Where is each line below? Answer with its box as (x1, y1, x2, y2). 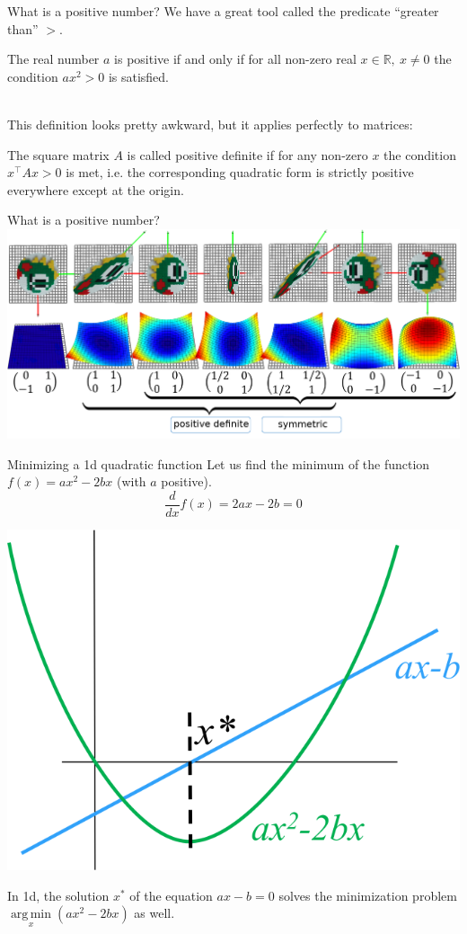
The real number (7, 49, 100, 68)
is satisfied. (108, 67, 170, 85)
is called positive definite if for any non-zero (127, 145, 368, 164)
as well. (134, 903, 175, 922)
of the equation (129, 885, 213, 904)
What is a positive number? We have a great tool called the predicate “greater (7, 2, 439, 20)
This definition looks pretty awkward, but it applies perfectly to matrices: (7, 114, 413, 133)
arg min (10, 908, 52, 921)
